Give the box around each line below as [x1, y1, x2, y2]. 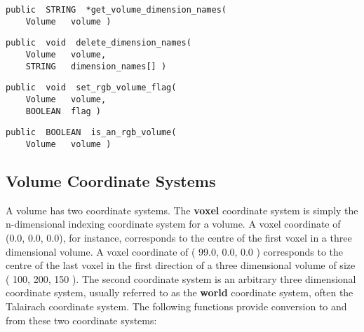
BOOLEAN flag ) [25, 106, 102, 116]
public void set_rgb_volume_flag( [6, 83, 177, 93]
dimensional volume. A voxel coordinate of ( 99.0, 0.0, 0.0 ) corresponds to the [6, 244, 344, 258]
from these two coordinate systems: [6, 312, 157, 327]
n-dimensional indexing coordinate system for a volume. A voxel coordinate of [6, 216, 341, 231]
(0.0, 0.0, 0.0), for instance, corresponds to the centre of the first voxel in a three [6, 230, 352, 244]
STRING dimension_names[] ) [25, 61, 167, 71]
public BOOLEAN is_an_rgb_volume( [6, 127, 177, 138]
